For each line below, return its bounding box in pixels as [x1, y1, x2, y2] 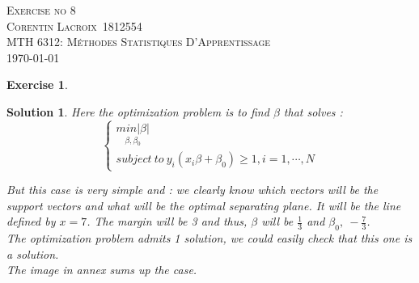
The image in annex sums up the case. [6, 261, 197, 278]
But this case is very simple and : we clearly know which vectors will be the [6, 181, 379, 198]
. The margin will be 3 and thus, [87, 213, 248, 230]
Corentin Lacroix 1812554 [6, 17, 142, 34]
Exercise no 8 [6, 2, 76, 18]
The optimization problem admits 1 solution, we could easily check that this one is [6, 230, 413, 247]
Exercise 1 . [6, 76, 68, 93]
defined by [6, 213, 56, 230]
